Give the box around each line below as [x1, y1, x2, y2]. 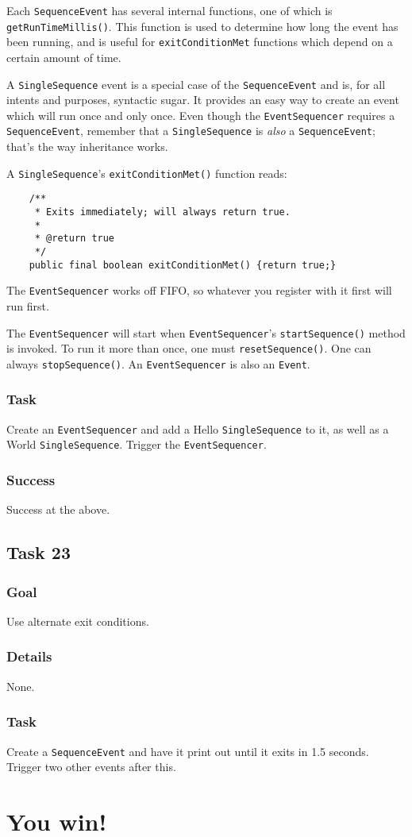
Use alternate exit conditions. [6, 612, 149, 629]
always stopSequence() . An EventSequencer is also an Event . [6, 355, 310, 372]
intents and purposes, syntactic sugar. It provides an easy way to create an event [6, 91, 399, 108]
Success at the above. [6, 501, 110, 518]
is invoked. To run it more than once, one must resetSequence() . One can [6, 340, 372, 357]
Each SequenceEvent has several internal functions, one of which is [6, 2, 333, 18]
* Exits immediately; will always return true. [34, 206, 291, 218]
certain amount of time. [6, 48, 121, 65]
